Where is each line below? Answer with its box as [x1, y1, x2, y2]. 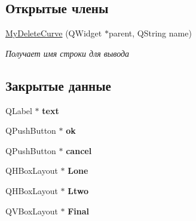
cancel [66, 144, 92, 156]
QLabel [5, 104, 32, 116]
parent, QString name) [108, 27, 192, 39]
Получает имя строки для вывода [5, 47, 130, 59]
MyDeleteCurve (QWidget [5, 27, 102, 39]
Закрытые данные [5, 76, 111, 94]
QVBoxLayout [5, 204, 58, 217]
